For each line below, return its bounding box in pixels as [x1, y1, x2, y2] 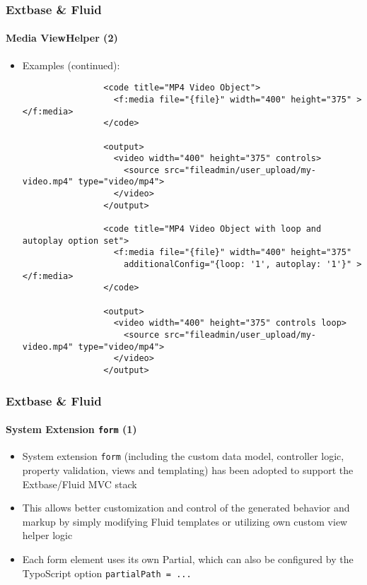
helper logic [22, 528, 73, 543]
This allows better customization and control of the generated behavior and [22, 500, 350, 515]
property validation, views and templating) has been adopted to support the [22, 463, 354, 477]
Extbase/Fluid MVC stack [22, 476, 137, 491]
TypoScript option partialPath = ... [22, 565, 192, 580]
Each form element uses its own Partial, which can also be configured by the [22, 551, 354, 566]
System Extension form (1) [6, 422, 137, 437]
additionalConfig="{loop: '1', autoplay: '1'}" [123, 259, 352, 270]
